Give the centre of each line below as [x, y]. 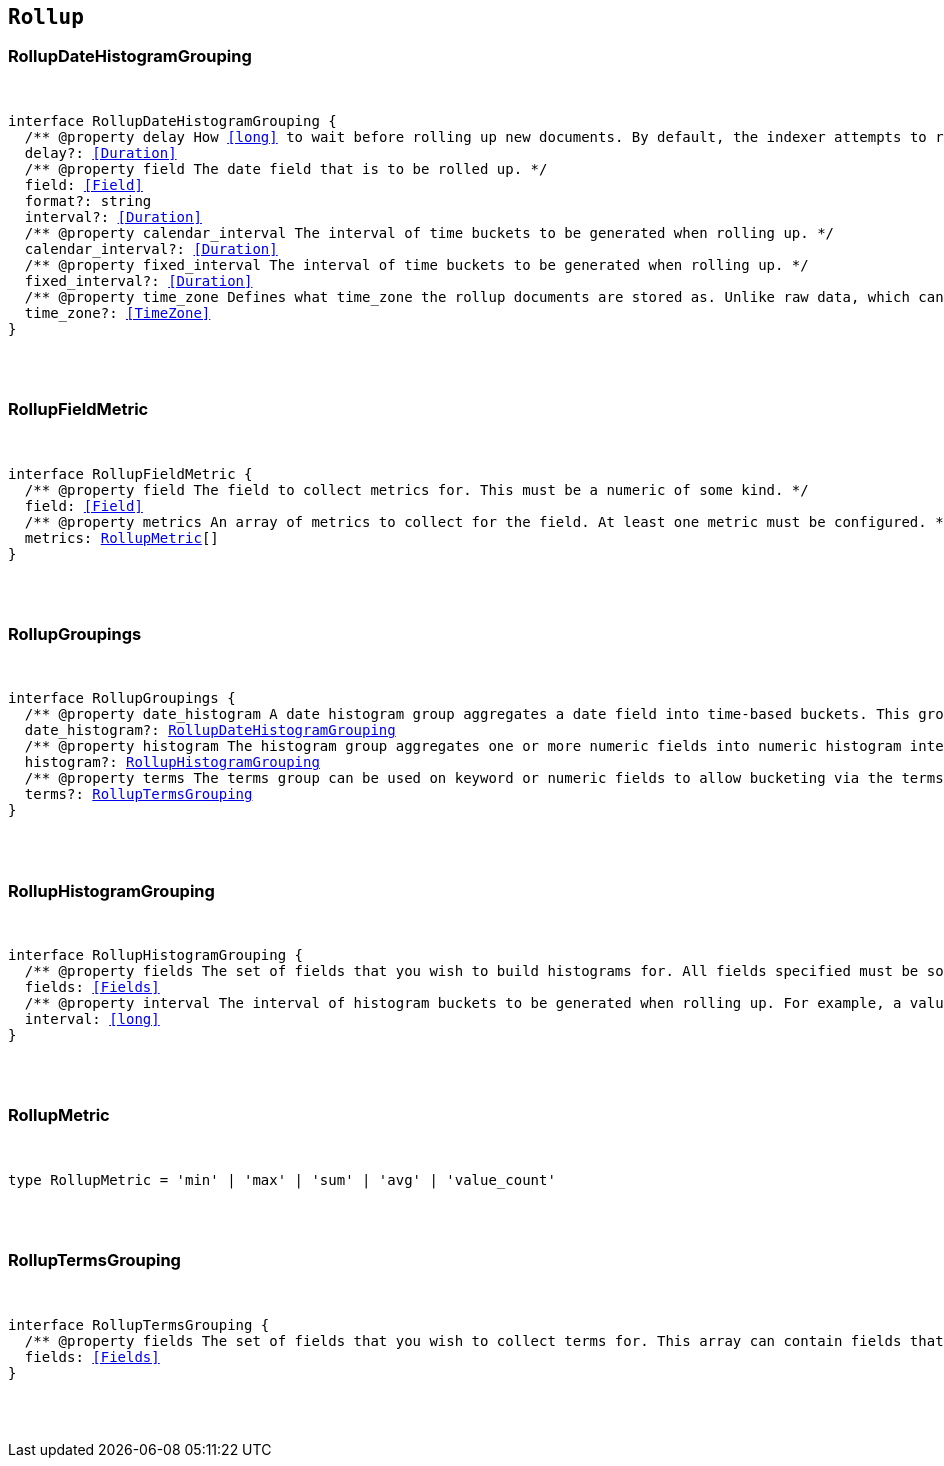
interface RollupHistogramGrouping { [156, 955]
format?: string [88, 200]
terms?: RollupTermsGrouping [138, 794]
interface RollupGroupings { [122, 698]
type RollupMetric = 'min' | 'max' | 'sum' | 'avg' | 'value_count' [282, 1179]
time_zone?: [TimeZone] [117, 312]
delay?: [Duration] [100, 152]
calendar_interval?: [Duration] [151, 248]
